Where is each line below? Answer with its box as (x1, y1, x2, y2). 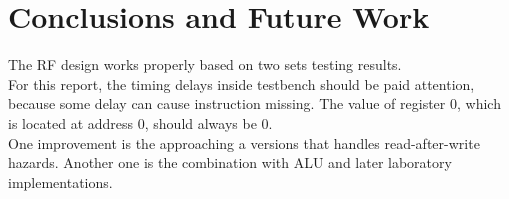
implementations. (8, 171, 113, 192)
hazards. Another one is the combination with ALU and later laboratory (8, 152, 452, 173)
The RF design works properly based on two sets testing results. (8, 54, 402, 75)
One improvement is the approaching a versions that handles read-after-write (8, 132, 480, 153)
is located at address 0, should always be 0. (8, 112, 273, 133)
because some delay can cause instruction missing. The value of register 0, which (8, 93, 501, 114)
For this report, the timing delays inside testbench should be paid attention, (8, 73, 475, 94)
